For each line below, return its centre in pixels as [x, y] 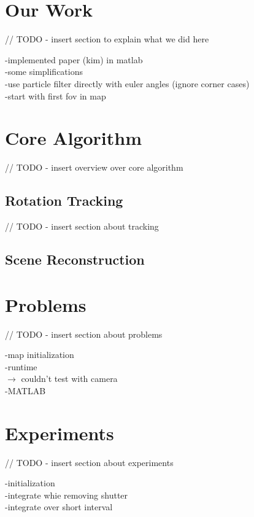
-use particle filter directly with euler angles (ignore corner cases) [127, 83]
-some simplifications [44, 72]
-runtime [21, 366]
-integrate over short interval [59, 507]
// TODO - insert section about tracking [82, 226]
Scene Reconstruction [75, 259]
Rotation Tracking [64, 200]
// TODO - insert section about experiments [89, 462]
